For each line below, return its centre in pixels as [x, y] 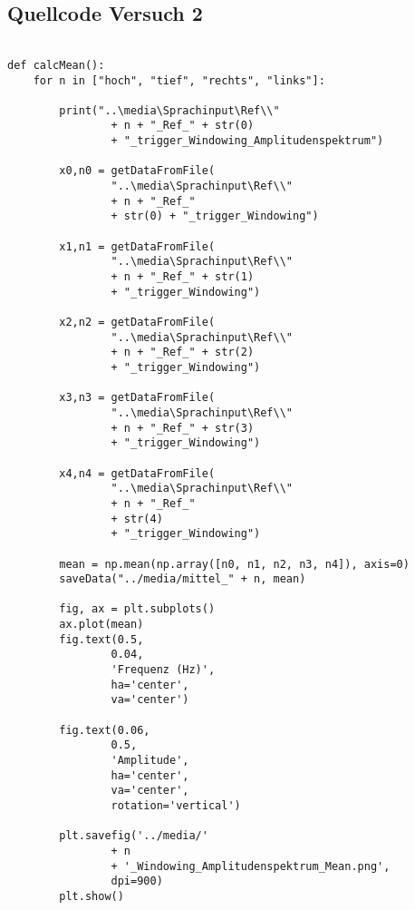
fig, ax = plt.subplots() [137, 609]
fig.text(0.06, [105, 730]
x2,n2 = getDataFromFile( [137, 323]
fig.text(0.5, [101, 639]
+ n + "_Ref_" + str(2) [183, 352]
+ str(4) [137, 519]
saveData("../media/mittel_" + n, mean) [183, 579]
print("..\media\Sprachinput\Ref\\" [169, 110]
